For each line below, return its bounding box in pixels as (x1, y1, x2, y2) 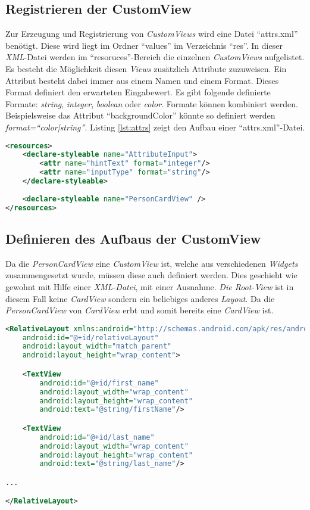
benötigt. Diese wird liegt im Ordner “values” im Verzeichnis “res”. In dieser (5, 39, 283, 51)
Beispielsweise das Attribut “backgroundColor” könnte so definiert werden (5, 109, 275, 122)
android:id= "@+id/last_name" (39, 433, 155, 441)
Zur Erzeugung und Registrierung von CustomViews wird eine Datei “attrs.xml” (5, 27, 298, 40)
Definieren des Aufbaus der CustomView (5, 229, 261, 247)
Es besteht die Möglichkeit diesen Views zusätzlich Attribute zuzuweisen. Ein (5, 62, 287, 74)
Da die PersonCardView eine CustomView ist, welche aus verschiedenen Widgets (5, 257, 298, 269)
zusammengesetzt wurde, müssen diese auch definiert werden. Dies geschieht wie (5, 269, 298, 281)
